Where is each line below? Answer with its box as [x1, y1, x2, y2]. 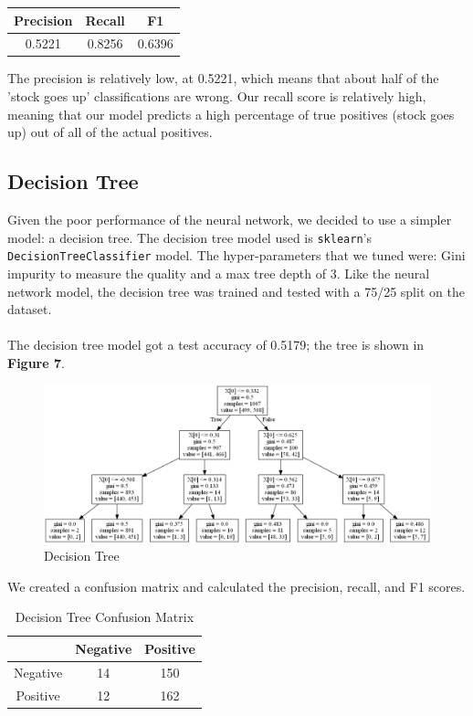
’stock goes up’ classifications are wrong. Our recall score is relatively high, [7, 87, 426, 106]
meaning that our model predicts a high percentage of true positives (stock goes [7, 104, 455, 123]
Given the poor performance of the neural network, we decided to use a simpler [7, 210, 452, 229]
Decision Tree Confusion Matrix [15, 607, 194, 626]
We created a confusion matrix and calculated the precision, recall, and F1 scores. [7, 576, 466, 595]
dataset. [7, 300, 52, 319]
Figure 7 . [7, 353, 65, 372]
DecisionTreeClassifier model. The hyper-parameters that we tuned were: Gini [7, 246, 466, 265]
